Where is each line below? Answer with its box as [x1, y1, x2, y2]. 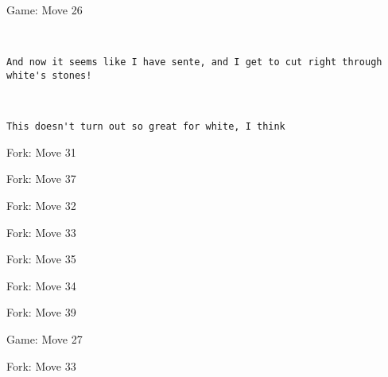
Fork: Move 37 [6, 170, 76, 187]
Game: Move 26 [6, 2, 83, 17]
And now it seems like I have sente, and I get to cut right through [6, 56, 382, 68]
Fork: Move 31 [6, 143, 76, 160]
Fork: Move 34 [6, 277, 76, 293]
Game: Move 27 [6, 330, 83, 347]
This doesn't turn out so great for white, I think [6, 121, 285, 133]
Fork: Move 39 [6, 304, 76, 321]
